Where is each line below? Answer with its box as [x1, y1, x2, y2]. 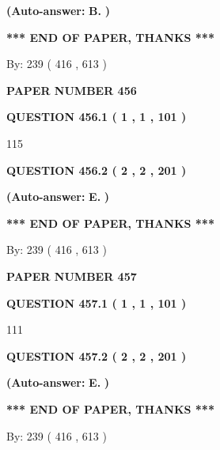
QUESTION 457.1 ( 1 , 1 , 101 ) [6, 294, 187, 311]
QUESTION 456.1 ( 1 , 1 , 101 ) [6, 108, 187, 125]
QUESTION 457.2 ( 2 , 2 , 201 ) [6, 347, 187, 364]
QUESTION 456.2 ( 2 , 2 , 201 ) [6, 161, 187, 178]
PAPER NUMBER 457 [6, 267, 137, 284]
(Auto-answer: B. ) [6, 2, 110, 18]
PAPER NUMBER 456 [6, 81, 137, 98]
